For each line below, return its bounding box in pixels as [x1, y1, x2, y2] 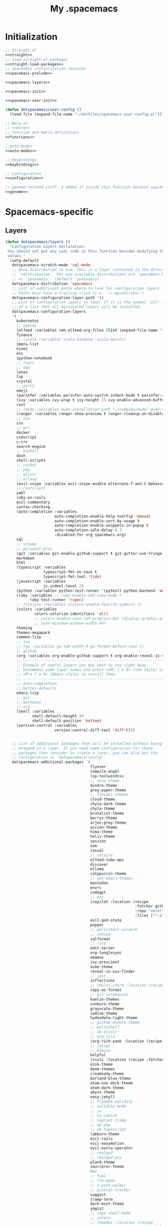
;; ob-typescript [90, 1127, 126, 1132]
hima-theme [90, 829, 113, 834]
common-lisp [16, 635, 41, 640]
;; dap [16, 365, 30, 370]
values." [7, 253, 26, 258]
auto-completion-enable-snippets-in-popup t [54, 523, 149, 528]
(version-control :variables [16, 723, 77, 728]
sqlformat [90, 936, 111, 941]
